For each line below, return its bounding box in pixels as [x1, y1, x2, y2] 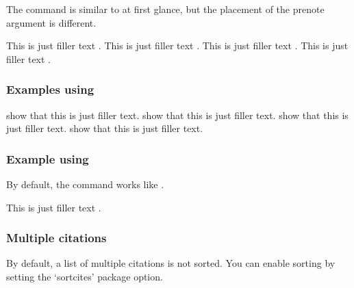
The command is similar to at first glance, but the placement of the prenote [6, 2, 325, 16]
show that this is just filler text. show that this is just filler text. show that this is [6, 107, 349, 122]
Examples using [6, 81, 94, 98]
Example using [6, 150, 89, 167]
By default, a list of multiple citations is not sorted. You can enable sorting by [6, 256, 336, 270]
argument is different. [6, 15, 97, 29]
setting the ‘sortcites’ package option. [6, 270, 163, 283]
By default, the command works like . [6, 177, 164, 191]
